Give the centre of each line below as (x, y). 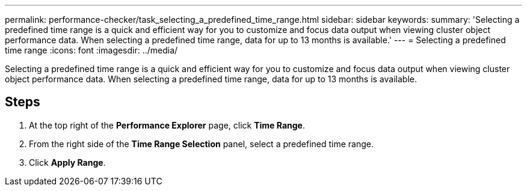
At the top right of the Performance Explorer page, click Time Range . (167, 125)
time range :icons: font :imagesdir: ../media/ (91, 50)
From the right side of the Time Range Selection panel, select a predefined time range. (201, 144)
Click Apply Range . (67, 162)
